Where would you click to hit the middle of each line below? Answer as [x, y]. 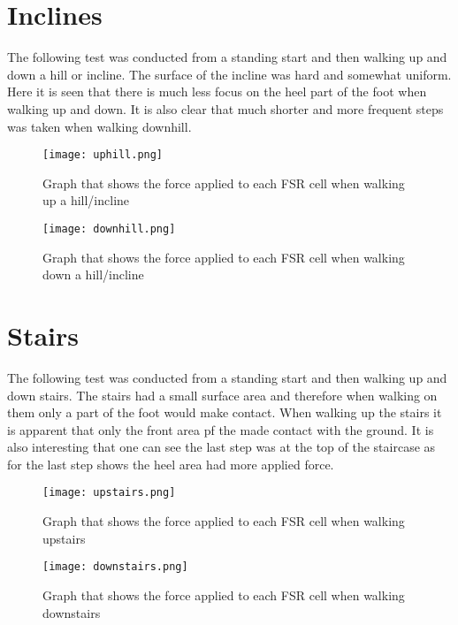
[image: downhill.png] [109, 229]
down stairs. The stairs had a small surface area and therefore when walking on [222, 395]
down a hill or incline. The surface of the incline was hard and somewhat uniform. [229, 74]
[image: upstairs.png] [109, 493]
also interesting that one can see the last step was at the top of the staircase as [221, 447]
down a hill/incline [93, 274]
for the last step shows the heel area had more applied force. [171, 464]
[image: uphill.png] [103, 155]
